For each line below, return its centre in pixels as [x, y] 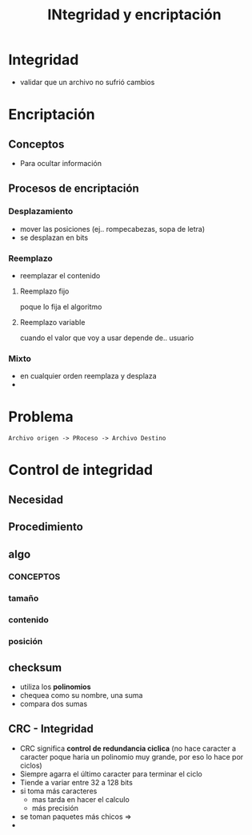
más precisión [55, 808]
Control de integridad [81, 470]
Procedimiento [46, 527]
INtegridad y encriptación [134, 15]
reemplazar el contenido [60, 275]
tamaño [24, 598]
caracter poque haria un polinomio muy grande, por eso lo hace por [132, 756]
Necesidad [36, 499]
